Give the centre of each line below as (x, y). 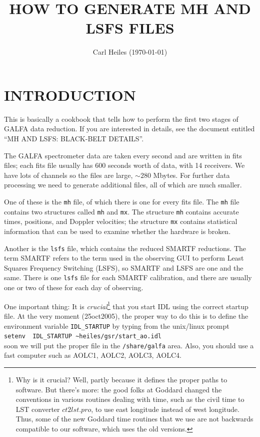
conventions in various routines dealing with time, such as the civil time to (130, 399)
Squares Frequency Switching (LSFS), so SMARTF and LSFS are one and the (124, 267)
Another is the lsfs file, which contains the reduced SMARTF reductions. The (125, 248)
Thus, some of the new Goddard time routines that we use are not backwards (134, 419)
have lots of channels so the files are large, (68, 175)
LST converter (38, 409)
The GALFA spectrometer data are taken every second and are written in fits (123, 155)
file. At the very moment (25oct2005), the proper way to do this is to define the (126, 315)
